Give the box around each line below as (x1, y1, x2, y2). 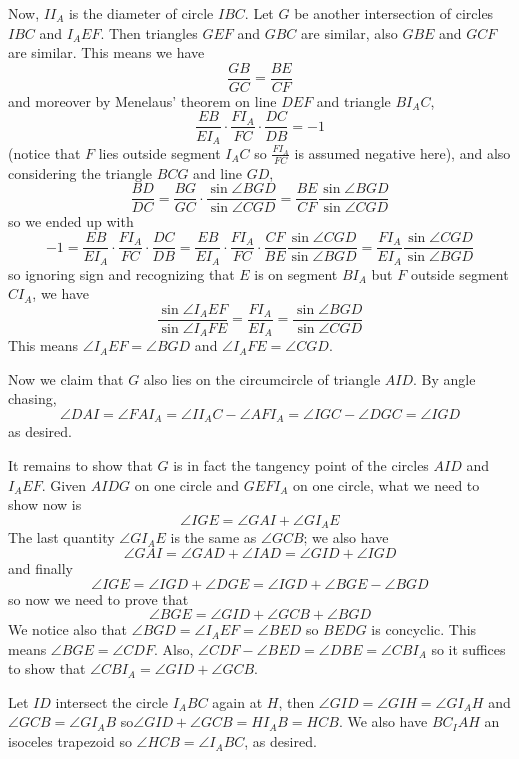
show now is (8, 494, 82, 515)
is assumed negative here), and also (294, 142, 511, 163)
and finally (8, 557, 73, 578)
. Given (41, 474, 87, 495)
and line (193, 162, 243, 183)
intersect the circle (55, 691, 169, 712)
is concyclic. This (371, 619, 477, 640)
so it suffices (431, 638, 506, 659)
